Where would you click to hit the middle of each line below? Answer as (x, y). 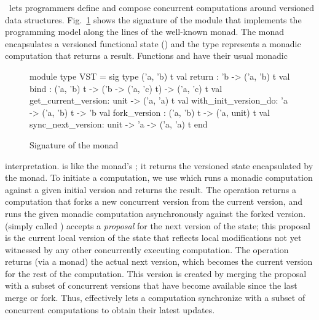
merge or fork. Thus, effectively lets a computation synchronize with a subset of (155, 298)
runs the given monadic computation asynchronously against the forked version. (156, 213)
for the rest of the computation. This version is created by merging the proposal (156, 273)
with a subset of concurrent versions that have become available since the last (151, 285)
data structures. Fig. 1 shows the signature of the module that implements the (153, 19)
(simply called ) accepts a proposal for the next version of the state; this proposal (158, 225)
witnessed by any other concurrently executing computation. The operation (147, 249)
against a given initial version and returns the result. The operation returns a (151, 189)
